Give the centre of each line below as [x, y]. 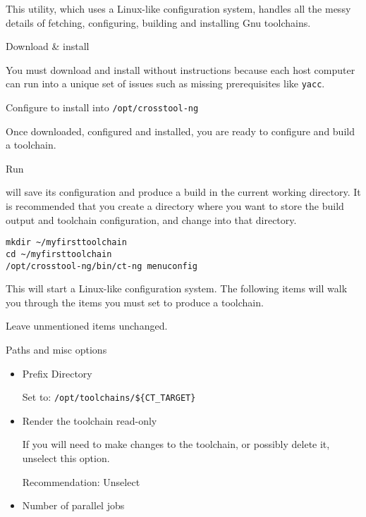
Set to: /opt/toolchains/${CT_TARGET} [109, 397]
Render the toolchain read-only [90, 420]
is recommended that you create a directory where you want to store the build [175, 206]
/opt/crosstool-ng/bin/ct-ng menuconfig [102, 266]
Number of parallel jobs [73, 505]
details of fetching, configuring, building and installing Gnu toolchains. [158, 22]
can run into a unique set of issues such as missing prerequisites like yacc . [165, 83]
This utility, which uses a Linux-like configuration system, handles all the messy [178, 8]
